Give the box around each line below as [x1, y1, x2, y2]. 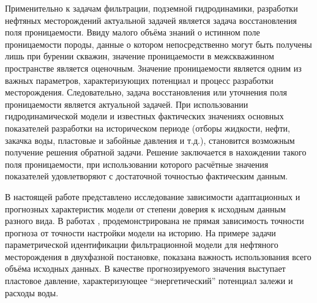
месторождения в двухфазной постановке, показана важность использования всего [5, 250, 311, 263]
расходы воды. [5, 286, 59, 299]
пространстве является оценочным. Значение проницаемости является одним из [5, 61, 302, 74]
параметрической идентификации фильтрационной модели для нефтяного [5, 238, 278, 251]
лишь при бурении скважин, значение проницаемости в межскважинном [5, 50, 274, 62]
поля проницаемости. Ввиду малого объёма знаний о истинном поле [5, 26, 260, 39]
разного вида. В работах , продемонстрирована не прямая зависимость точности [5, 214, 304, 227]
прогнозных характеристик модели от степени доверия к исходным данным [5, 202, 286, 215]
